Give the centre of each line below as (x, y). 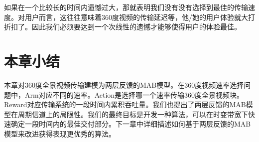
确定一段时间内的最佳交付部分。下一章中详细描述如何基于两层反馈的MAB (131, 124)
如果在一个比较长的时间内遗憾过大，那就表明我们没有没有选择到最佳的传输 (126, 7)
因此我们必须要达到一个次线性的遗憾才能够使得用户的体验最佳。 (136, 27)
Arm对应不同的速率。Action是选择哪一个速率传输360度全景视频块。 (134, 94)
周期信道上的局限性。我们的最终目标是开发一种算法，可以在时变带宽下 (133, 114)
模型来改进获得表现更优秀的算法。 (60, 133)
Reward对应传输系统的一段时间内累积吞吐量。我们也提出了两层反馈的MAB (125, 104)
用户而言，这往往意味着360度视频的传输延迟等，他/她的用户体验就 (133, 17)
